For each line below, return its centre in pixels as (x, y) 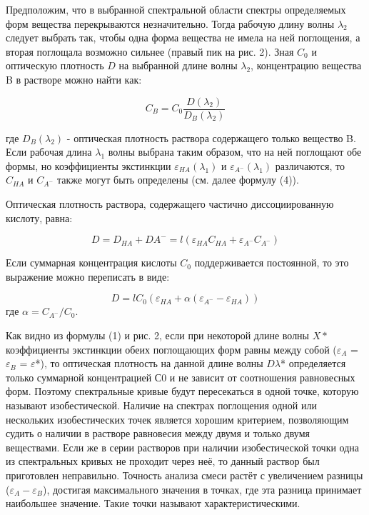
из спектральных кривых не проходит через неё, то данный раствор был (163, 461)
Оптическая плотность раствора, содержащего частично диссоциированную (170, 204)
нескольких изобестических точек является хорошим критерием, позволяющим (177, 419)
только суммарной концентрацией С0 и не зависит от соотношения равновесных (181, 377)
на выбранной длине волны (178, 65)
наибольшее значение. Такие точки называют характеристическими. (153, 503)
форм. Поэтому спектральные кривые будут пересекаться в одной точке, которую (182, 391)
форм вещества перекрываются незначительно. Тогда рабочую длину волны (170, 23)
